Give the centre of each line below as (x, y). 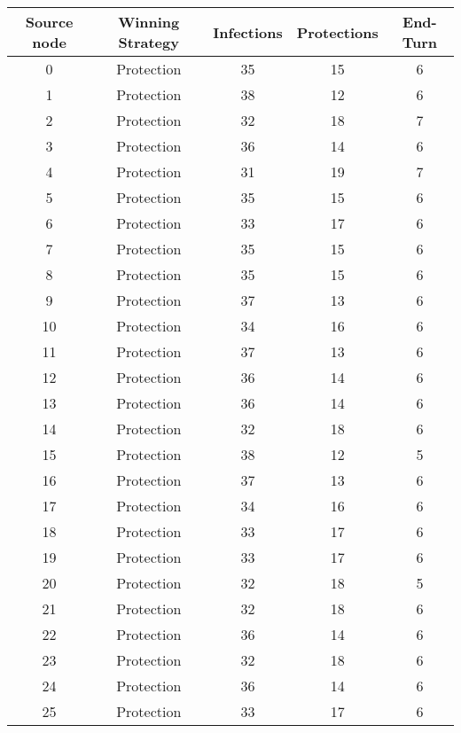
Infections (248, 32)
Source (49, 22)
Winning (149, 22)
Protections (337, 32)
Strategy (148, 42)
